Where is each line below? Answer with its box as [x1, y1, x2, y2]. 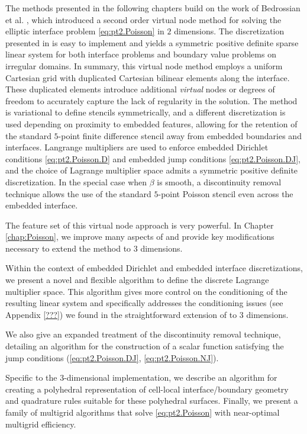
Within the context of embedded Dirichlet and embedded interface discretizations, [5, 262, 303, 274]
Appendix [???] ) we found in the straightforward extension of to [5, 308, 237, 320]
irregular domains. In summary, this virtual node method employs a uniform [5, 59, 283, 72]
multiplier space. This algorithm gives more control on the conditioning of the [5, 285, 287, 297]
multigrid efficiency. [5, 417, 76, 430]
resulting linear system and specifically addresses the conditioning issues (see [5, 297, 283, 309]
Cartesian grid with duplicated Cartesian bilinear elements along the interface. [5, 71, 290, 83]
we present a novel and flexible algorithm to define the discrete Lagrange [5, 274, 269, 286]
